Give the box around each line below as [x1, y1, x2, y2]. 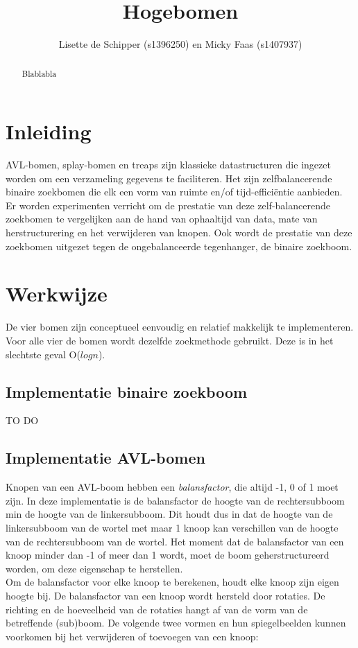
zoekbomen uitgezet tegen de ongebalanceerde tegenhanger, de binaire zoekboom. [6, 238, 352, 253]
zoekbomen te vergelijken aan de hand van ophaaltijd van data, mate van [6, 211, 318, 226]
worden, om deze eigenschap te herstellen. [6, 561, 183, 575]
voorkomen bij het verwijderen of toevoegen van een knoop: [6, 629, 259, 643]
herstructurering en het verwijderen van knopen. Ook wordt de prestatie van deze [6, 225, 352, 240]
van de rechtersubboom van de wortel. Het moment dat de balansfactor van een [6, 534, 344, 548]
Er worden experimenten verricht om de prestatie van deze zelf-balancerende [6, 198, 330, 212]
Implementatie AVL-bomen [6, 447, 205, 469]
